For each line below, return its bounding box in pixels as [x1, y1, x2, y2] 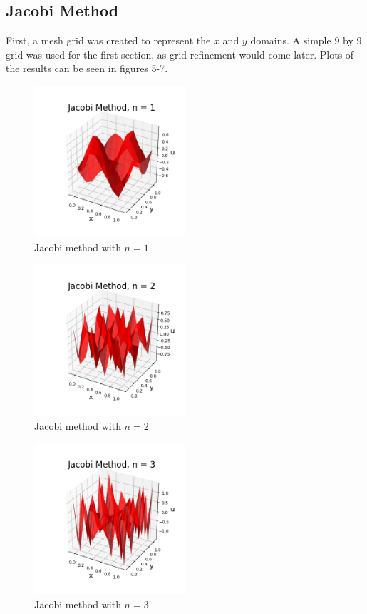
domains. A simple [250, 33, 331, 48]
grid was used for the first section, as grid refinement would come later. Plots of [6, 46, 354, 61]
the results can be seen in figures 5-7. [6, 61, 168, 76]
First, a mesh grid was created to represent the [6, 33, 211, 48]
